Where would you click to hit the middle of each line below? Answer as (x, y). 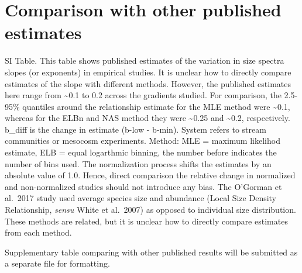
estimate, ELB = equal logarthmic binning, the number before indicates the (141, 152)
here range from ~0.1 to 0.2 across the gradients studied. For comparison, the (143, 95)
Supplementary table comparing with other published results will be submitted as (151, 252)
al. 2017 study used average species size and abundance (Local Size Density (141, 198)
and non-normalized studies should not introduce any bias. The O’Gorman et (143, 186)
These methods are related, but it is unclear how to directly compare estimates (146, 221)
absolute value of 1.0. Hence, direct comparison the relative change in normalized (150, 175)
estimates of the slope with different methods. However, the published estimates (148, 83)
